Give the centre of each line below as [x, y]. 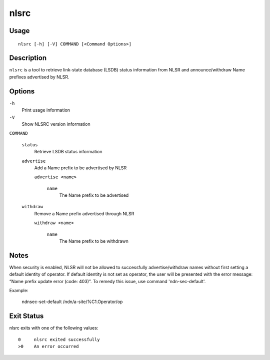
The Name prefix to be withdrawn [94, 241]
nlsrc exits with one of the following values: [54, 328]
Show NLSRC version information [56, 124]
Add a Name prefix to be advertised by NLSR [80, 168]
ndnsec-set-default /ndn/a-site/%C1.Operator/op [72, 302]
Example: [19, 291]
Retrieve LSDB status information [68, 152]
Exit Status [26, 316]
